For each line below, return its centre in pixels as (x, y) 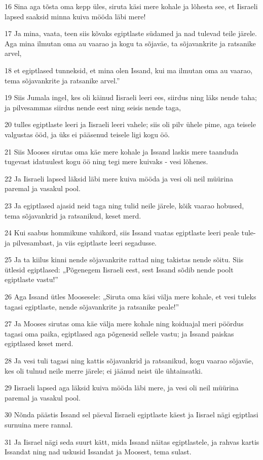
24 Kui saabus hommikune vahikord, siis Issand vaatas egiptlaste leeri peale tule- (130, 233)
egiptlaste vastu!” (31, 279)
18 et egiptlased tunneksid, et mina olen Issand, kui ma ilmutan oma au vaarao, (129, 70)
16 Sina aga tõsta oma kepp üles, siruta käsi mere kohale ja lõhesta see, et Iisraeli (131, 6)
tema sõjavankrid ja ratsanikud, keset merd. (73, 215)
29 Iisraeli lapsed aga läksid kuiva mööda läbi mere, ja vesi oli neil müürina (122, 388)
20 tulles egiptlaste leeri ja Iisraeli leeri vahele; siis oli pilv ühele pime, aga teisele (130, 124)
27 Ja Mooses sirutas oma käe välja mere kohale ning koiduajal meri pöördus (124, 324)
